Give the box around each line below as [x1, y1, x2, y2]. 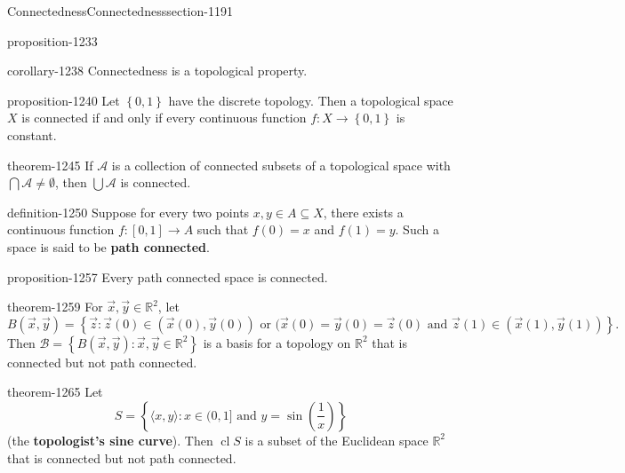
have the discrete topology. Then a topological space [168, 91, 453, 109]
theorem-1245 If [7, 155, 93, 174]
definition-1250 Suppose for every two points [7, 202, 250, 221]
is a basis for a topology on [203, 333, 351, 351]
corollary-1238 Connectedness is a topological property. [7, 61, 308, 80]
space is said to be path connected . [7, 237, 210, 256]
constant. [7, 125, 57, 144]
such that [196, 220, 249, 239]
